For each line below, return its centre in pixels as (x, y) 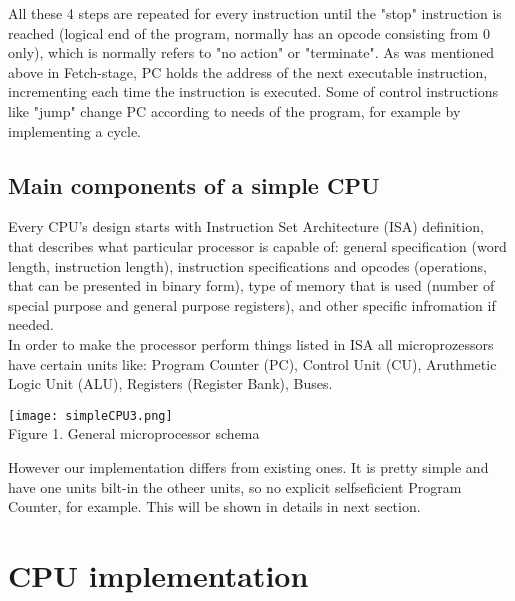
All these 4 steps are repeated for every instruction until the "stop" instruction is (255, 13)
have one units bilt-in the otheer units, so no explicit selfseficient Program (235, 486)
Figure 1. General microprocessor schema (134, 433)
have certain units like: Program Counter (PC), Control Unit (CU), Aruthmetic (252, 363)
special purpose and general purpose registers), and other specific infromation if (252, 304)
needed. (31, 324)
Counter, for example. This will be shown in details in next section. (214, 506)
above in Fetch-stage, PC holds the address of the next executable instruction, (248, 71)
